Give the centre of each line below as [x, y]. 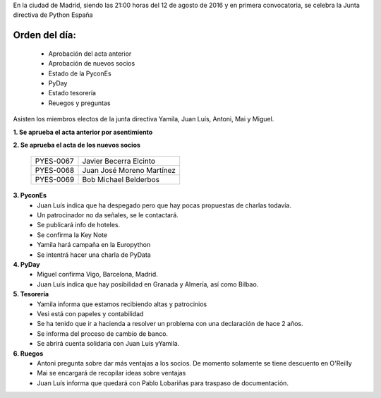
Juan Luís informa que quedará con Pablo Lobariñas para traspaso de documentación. [163, 383]
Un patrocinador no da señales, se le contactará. [108, 215]
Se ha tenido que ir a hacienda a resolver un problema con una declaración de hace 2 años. [170, 324]
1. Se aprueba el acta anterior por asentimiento [83, 132]
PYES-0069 [55, 180]
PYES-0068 [55, 171]
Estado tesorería [72, 93]
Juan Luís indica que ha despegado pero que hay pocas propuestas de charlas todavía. [164, 205]
